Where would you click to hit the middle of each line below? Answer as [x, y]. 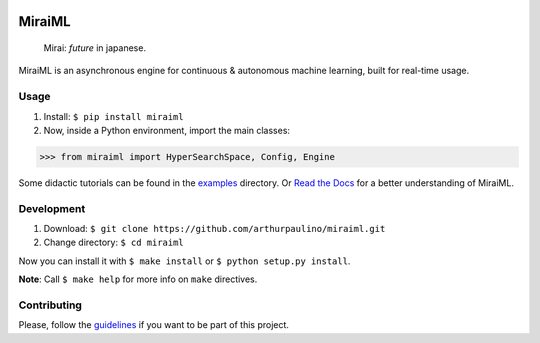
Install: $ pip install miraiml [113, 116]
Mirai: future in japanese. [95, 48]
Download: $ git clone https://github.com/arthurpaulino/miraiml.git [214, 229]
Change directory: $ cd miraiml [113, 242]
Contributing [50, 305]
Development [52, 208]
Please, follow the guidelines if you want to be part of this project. [154, 325]
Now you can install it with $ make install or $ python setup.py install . [184, 261]
